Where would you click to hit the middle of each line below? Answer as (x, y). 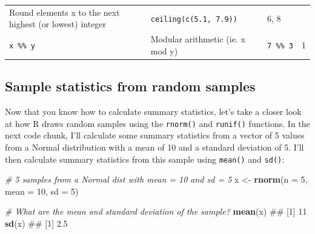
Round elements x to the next (65, 12)
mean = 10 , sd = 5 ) (42, 191)
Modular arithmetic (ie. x (198, 39)
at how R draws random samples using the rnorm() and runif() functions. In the (157, 123)
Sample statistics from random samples (130, 86)
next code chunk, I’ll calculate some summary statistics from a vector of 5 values (155, 135)
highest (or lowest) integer (58, 24)
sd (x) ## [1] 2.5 (36, 223)
